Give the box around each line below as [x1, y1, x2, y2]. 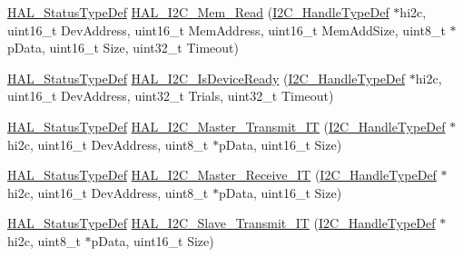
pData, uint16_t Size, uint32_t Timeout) [7, 38, 239, 57]
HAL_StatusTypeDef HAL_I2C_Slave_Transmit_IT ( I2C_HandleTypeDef [7, 213, 436, 232]
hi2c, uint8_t [7, 231, 81, 250]
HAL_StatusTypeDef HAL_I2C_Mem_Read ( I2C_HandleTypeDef [7, 3, 389, 21]
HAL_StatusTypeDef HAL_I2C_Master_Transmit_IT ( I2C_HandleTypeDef [7, 116, 446, 135]
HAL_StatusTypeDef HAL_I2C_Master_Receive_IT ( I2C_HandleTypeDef [7, 165, 437, 184]
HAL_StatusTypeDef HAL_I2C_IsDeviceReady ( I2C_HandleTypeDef [7, 68, 406, 87]
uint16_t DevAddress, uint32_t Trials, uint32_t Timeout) [7, 86, 334, 105]
